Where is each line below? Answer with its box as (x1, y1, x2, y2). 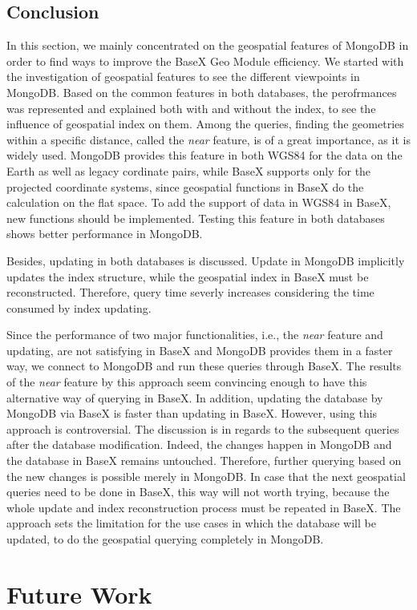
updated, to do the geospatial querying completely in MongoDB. (6, 531, 324, 547)
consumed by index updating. (6, 299, 152, 316)
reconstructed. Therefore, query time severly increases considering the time (6, 284, 374, 301)
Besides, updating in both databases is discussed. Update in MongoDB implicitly (6, 252, 405, 269)
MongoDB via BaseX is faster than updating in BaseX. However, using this (6, 405, 378, 422)
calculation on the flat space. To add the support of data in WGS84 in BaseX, (6, 194, 391, 211)
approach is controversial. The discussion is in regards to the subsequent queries (6, 420, 399, 437)
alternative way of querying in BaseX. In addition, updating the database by (6, 389, 383, 406)
